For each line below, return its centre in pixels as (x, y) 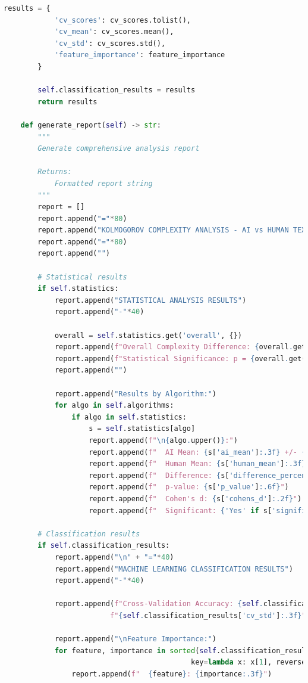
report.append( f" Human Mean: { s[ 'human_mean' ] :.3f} (197, 464)
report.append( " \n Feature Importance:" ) (135, 639)
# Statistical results (82, 277)
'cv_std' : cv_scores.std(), (110, 43)
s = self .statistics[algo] (142, 429)
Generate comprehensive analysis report (119, 149)
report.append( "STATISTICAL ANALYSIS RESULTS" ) (150, 300)
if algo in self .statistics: (129, 417)
